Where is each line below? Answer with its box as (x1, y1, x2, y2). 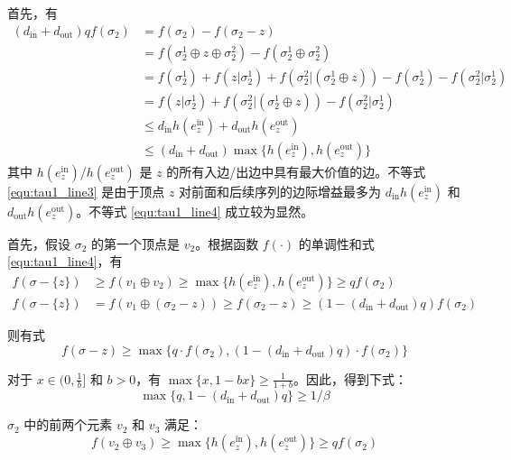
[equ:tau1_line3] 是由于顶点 (7, 181, 165, 200)
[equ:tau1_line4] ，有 (7, 252, 123, 271)
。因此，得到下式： (293, 369, 407, 388)
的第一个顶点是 (91, 234, 181, 253)
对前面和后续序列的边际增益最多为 (179, 181, 382, 200)
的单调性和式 (298, 234, 375, 253)
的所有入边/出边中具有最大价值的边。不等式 (166, 161, 426, 180)
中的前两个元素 (23, 415, 113, 434)
